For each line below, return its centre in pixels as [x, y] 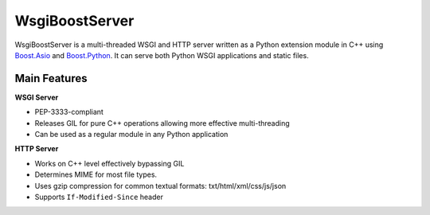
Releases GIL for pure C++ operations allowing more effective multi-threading [162, 123]
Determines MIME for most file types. [96, 174]
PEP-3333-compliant [69, 112]
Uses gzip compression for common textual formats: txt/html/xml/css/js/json [160, 186]
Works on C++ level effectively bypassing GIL [109, 163]
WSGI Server [37, 97]
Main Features [51, 78]
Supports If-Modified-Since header [99, 197]
